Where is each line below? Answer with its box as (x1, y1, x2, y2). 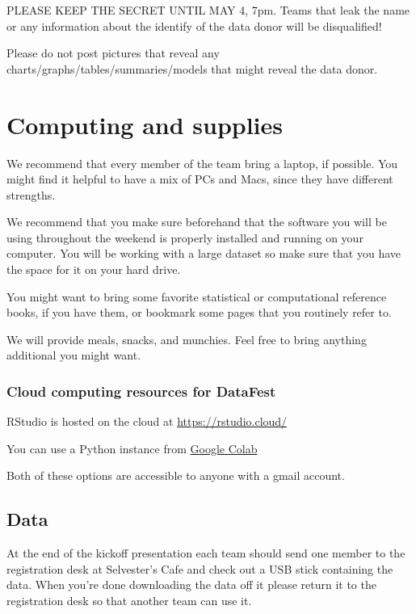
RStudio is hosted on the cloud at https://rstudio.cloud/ (6, 413, 288, 430)
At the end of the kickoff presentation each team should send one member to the (6, 545, 405, 561)
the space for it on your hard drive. (6, 261, 181, 278)
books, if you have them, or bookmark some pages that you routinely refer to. (6, 304, 392, 321)
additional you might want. (6, 347, 141, 364)
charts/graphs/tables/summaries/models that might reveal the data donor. (6, 60, 378, 77)
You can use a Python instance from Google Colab (6, 439, 258, 456)
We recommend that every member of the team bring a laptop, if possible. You (6, 154, 398, 171)
